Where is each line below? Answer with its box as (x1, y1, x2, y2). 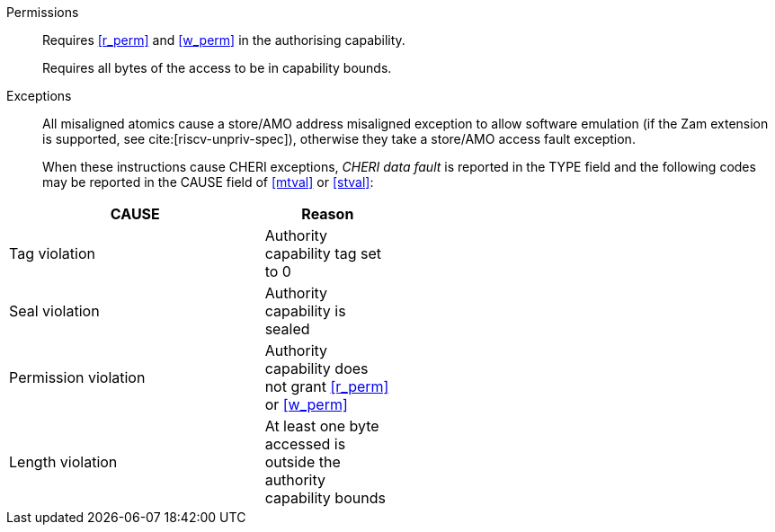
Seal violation (9, 302, 100, 320)
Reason (301, 205, 354, 223)
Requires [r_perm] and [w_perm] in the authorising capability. (42, 32, 405, 48)
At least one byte (264, 417, 379, 435)
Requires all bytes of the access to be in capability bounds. (42, 60, 392, 75)
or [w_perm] (264, 395, 348, 413)
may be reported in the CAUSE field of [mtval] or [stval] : (42, 174, 374, 190)
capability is (264, 302, 346, 320)
